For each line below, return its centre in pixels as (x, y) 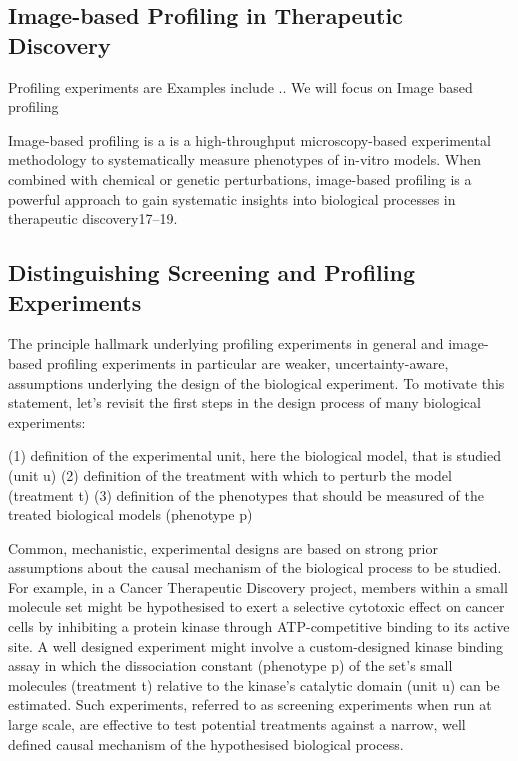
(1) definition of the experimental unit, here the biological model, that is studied (254, 455)
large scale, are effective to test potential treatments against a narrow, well (237, 724)
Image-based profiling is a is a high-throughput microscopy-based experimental (249, 139)
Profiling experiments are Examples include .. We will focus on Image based (240, 86)
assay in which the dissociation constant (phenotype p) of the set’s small (230, 665)
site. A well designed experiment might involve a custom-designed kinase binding (256, 645)
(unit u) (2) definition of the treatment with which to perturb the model (230, 474)
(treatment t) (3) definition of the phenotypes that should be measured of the (246, 494)
